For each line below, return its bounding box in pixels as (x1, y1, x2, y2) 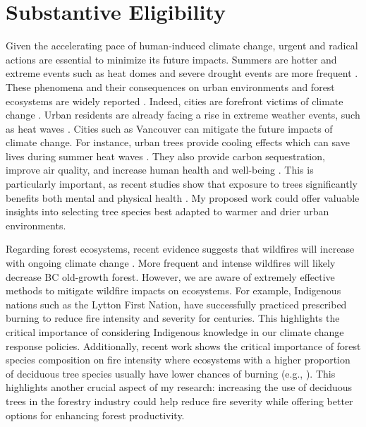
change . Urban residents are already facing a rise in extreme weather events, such (6, 107, 360, 122)
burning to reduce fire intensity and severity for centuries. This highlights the (6, 311, 340, 325)
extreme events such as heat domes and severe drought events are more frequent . (6, 66, 358, 80)
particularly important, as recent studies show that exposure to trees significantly (6, 176, 358, 191)
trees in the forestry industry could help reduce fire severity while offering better (6, 393, 353, 408)
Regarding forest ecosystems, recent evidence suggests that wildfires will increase (6, 241, 355, 256)
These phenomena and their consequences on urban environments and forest (6, 79, 335, 94)
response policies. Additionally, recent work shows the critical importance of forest (6, 338, 361, 353)
